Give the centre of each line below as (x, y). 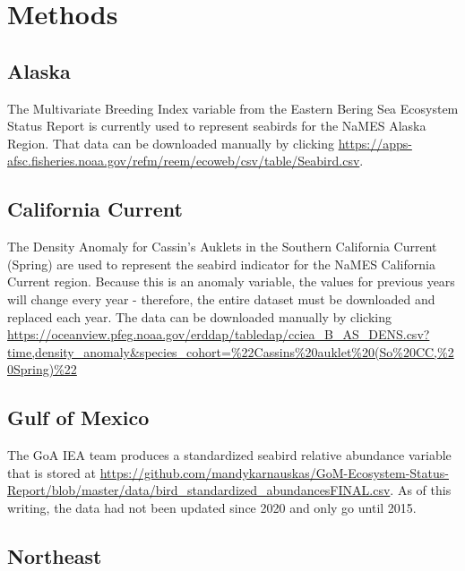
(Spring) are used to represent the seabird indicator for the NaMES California (221, 264)
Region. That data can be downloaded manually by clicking (171, 143)
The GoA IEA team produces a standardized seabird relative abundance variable (229, 455)
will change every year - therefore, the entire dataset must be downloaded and (221, 298)
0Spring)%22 (42, 369)
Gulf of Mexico (78, 418)
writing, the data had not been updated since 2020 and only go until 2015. (212, 507)
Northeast (55, 555)
